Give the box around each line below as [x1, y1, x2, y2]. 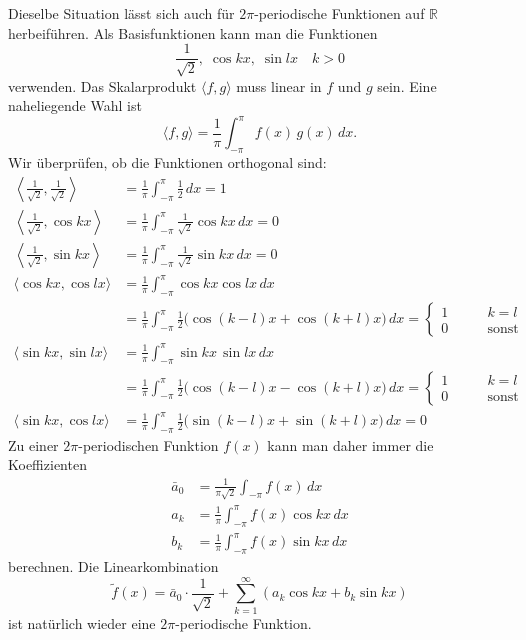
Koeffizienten [8, 454, 87, 475]
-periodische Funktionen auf [254, 3, 425, 23]
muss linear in [236, 75, 322, 96]
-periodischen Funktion [78, 434, 219, 455]
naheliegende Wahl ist [8, 95, 142, 116]
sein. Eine [377, 75, 437, 96]
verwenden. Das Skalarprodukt [8, 75, 197, 96]
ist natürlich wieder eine [8, 612, 156, 633]
